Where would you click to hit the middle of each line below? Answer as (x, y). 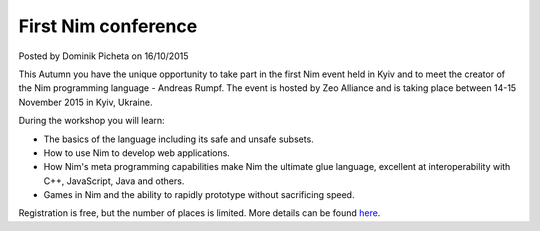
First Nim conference (108, 26)
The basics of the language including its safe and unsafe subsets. (178, 139)
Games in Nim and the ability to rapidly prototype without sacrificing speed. (199, 195)
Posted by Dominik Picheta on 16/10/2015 (103, 56)
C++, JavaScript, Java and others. (114, 181)
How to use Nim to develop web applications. (136, 152)
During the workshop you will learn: (91, 121)
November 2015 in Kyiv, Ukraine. (85, 102)
